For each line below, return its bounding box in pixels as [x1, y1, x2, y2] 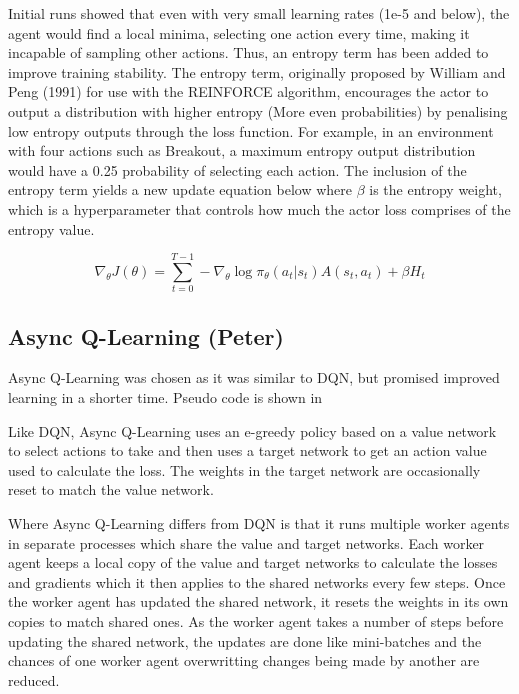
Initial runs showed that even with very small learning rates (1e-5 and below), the [8, 3, 510, 23]
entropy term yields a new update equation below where [8, 179, 352, 200]
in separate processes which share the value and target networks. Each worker [8, 532, 485, 553]
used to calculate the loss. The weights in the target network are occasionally [8, 459, 481, 480]
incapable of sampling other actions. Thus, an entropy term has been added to [8, 42, 489, 63]
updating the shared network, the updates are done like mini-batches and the [8, 630, 482, 651]
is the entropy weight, [369, 179, 502, 200]
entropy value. [8, 218, 95, 239]
